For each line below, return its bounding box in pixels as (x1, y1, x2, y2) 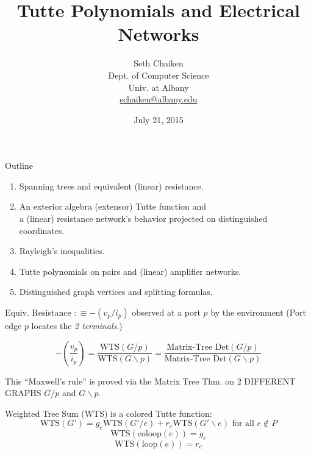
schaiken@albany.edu (120, 93, 198, 105)
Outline (5, 159, 33, 172)
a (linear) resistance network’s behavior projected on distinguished (19, 212, 268, 225)
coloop (137, 430, 162, 439)
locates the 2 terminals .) (31, 319, 123, 332)
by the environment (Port (210, 306, 306, 319)
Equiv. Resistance (5, 306, 71, 319)
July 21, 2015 (134, 113, 184, 126)
